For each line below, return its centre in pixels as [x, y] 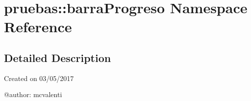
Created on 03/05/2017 [39, 78]
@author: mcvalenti [33, 94]
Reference [38, 27]
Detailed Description [58, 57]
